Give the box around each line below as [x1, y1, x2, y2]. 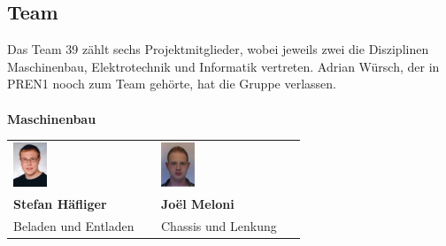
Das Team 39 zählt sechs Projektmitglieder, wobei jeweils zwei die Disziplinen [7, 40, 429, 58]
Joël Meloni [161, 194, 235, 212]
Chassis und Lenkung [161, 216, 277, 234]
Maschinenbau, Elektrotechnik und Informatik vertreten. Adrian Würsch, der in [7, 57, 440, 75]
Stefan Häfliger [13, 194, 107, 212]
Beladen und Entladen [13, 216, 135, 234]
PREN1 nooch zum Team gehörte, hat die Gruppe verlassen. [7, 74, 336, 93]
